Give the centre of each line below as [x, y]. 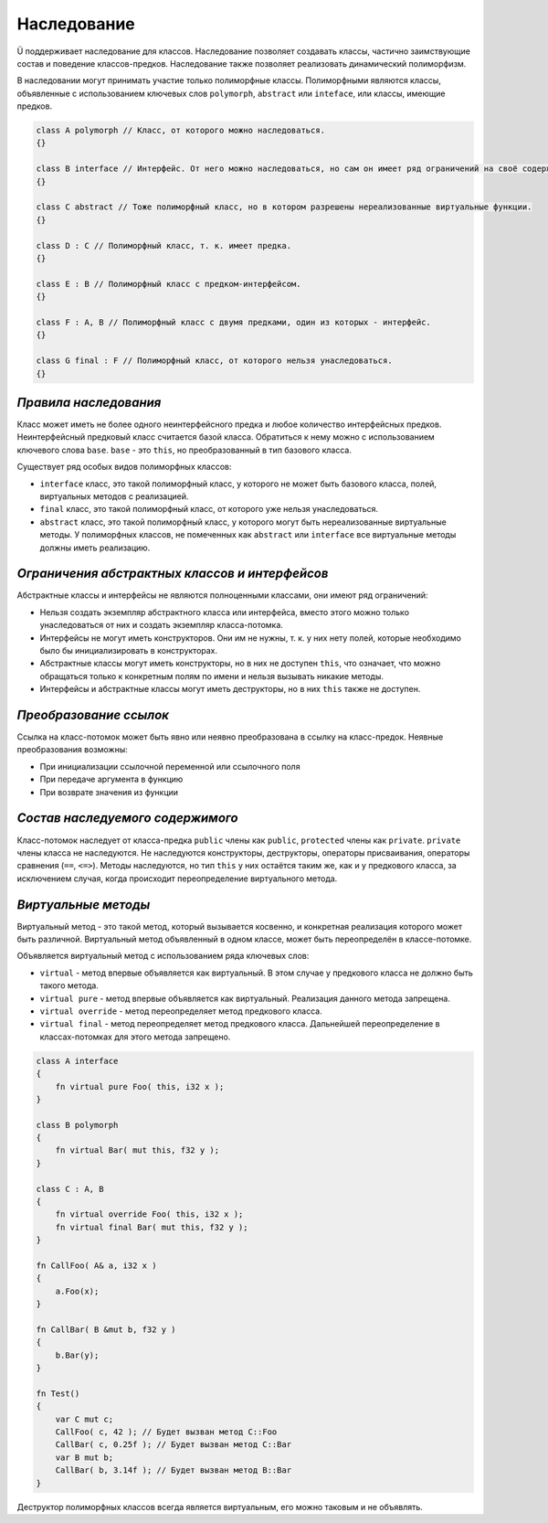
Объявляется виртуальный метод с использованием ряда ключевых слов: [163, 956]
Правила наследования [89, 402]
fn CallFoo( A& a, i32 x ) [96, 1265]
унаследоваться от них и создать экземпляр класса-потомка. [161, 625]
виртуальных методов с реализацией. [114, 496]
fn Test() [58, 1393]
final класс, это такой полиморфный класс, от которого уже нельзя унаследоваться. [209, 509]
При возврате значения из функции [109, 792]
